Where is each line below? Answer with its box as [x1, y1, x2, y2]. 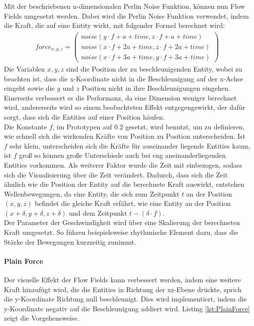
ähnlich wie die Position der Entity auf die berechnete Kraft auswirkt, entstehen [4, 179, 245, 189]
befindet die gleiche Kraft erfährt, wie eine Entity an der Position [35, 198, 231, 208]
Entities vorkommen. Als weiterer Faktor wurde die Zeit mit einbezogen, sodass [4, 159, 242, 170]
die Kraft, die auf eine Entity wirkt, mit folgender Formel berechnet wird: [4, 20, 225, 30]
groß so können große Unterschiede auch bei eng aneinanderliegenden [19, 150, 226, 160]
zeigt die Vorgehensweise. [4, 313, 79, 323]
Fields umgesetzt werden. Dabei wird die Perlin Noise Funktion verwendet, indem [4, 10, 249, 21]
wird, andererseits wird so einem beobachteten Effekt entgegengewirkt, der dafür [4, 102, 246, 112]
